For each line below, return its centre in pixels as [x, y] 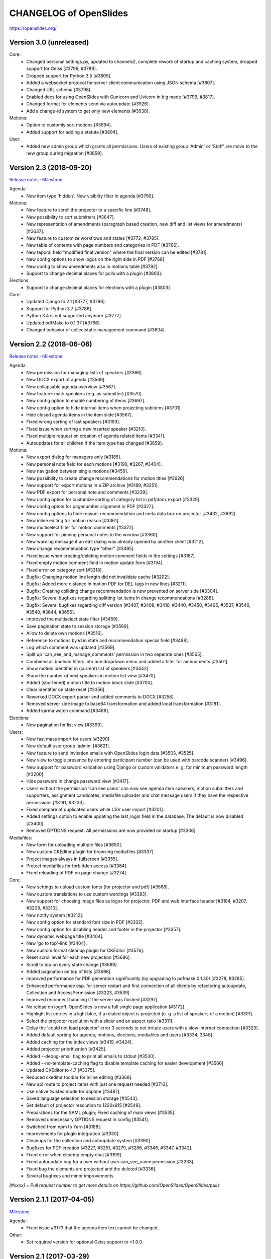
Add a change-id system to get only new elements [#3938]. [88, 111]
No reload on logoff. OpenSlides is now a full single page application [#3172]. [106, 1007]
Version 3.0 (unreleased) [49, 43]
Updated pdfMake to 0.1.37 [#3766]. [64, 323]
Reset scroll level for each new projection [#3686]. [79, 957]
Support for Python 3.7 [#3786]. [59, 308]
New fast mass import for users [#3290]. [69, 739]
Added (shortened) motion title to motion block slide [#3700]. [90, 682]
